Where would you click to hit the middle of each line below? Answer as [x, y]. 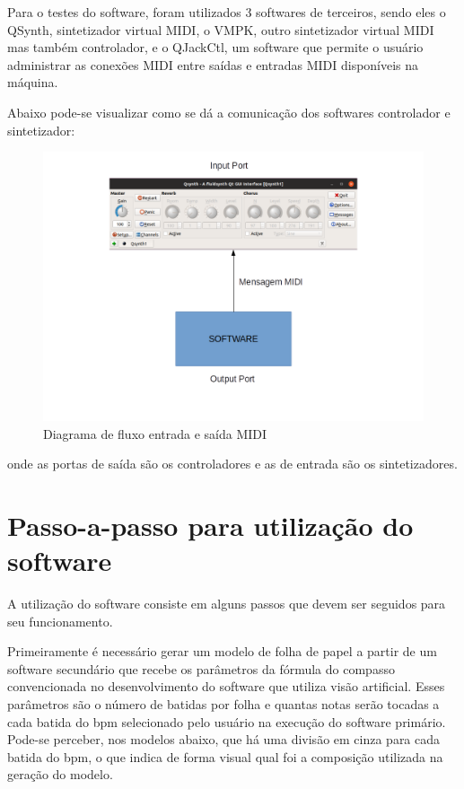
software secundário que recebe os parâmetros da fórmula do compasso [201, 668]
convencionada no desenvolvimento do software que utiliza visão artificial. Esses [226, 686]
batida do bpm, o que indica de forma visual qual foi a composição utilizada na [225, 756]
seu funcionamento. [60, 621]
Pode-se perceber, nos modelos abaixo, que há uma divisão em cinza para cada [224, 739]
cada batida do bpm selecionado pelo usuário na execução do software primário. [227, 721]
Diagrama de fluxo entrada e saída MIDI [155, 433]
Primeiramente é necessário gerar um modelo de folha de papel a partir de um [222, 651]
